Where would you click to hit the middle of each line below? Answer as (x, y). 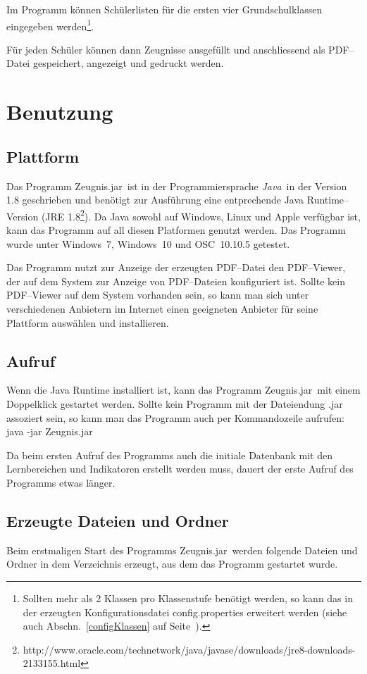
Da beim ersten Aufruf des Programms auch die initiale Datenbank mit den (169, 455)
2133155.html (52, 663)
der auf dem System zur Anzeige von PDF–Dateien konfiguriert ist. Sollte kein (176, 281)
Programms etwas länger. (61, 482)
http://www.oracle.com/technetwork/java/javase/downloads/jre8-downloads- (189, 649)
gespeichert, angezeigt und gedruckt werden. (128, 63)
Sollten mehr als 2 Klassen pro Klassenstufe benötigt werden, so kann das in (188, 598)
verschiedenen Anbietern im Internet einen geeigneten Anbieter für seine (162, 309)
